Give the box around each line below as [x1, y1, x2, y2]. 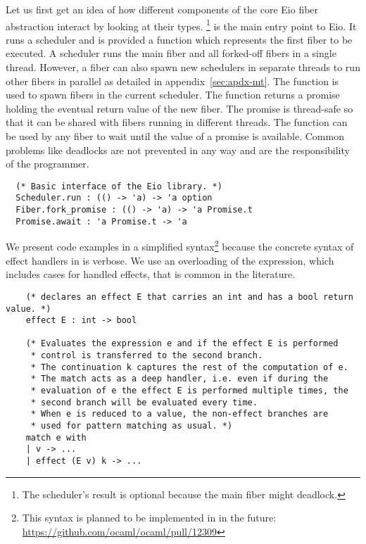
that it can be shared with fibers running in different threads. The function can [6, 115, 348, 129]
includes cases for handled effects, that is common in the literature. [6, 267, 296, 282]
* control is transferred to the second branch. [30, 350, 263, 361]
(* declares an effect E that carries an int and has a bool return [25, 291, 353, 302]
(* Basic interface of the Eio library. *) [15, 181, 222, 191]
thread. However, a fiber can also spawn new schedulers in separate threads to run [6, 60, 360, 75]
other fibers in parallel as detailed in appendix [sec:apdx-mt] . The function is [6, 73, 339, 88]
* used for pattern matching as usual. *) [30, 421, 233, 431]
